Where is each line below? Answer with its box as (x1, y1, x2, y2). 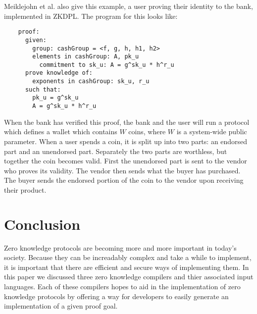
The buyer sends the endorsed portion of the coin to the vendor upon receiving (4, 175, 244, 185)
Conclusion (4, 213, 81, 234)
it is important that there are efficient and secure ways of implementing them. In (4, 262, 249, 272)
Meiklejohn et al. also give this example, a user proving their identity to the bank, (4, 1, 253, 11)
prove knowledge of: (25, 69, 93, 77)
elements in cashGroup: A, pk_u (32, 53, 139, 60)
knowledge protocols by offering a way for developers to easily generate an (4, 291, 229, 301)
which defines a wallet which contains (4, 126, 117, 137)
